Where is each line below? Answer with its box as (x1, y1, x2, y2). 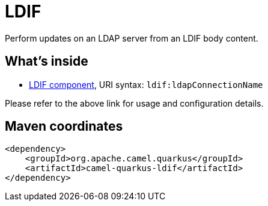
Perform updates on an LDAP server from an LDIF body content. (5, 33, 258, 43)
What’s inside (5, 54, 88, 69)
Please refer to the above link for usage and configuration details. (5, 98, 264, 108)
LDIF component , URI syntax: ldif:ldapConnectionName (29, 79, 263, 90)
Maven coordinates (5, 119, 123, 134)
